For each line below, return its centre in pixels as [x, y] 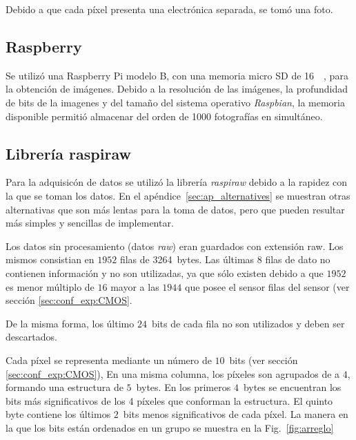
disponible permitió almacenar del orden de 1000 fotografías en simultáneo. [164, 116]
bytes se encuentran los [292, 387]
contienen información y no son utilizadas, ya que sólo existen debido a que [165, 272]
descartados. [31, 337]
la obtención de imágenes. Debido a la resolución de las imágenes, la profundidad [177, 89]
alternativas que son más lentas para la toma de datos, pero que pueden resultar [175, 209]
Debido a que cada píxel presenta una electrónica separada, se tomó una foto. [169, 9]
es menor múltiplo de [50, 286]
